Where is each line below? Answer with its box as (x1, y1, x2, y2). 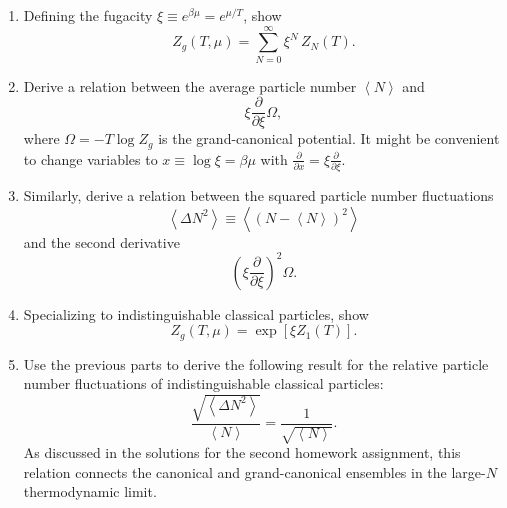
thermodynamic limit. (23, 481, 157, 502)
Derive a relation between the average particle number (23, 75, 357, 96)
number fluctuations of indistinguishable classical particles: (23, 373, 384, 394)
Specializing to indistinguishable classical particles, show (23, 303, 369, 324)
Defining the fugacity (23, 5, 153, 25)
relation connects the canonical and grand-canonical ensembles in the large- (23, 461, 486, 482)
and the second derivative (23, 231, 180, 252)
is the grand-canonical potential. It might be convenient (158, 128, 500, 149)
